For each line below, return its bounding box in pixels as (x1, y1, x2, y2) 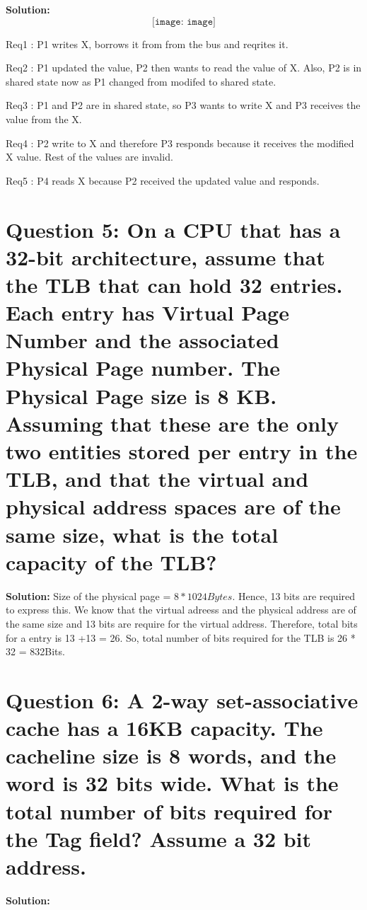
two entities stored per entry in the (6, 437, 358, 466)
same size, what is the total (6, 519, 279, 548)
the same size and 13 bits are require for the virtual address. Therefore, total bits (6, 616, 358, 630)
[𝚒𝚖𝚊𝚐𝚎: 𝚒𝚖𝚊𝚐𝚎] (152, 16, 216, 27)
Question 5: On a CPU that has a (6, 214, 341, 243)
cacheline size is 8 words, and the (6, 741, 337, 770)
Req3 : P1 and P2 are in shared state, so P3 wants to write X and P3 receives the (6, 98, 361, 113)
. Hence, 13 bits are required (232, 588, 356, 603)
